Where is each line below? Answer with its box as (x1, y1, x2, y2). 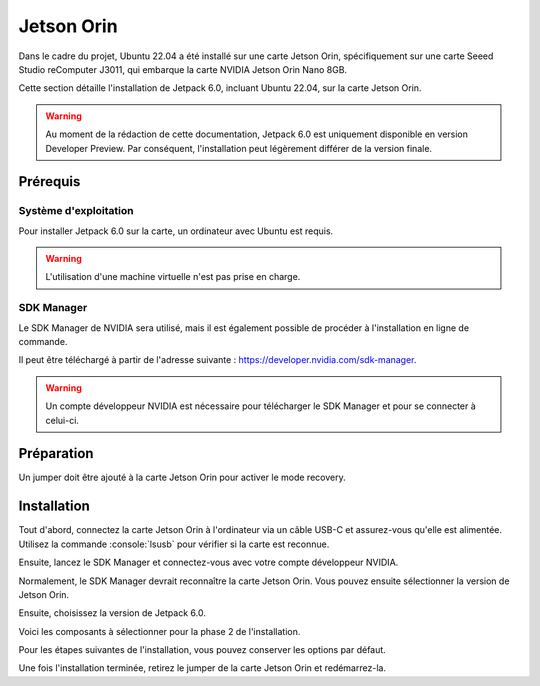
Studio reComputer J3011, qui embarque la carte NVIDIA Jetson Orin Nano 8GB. (18, 63, 348, 75)
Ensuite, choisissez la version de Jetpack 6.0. (18, 607, 207, 619)
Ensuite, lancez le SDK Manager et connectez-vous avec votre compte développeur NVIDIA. (18, 556, 399, 569)
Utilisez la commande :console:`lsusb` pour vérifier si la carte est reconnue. (18, 538, 330, 550)
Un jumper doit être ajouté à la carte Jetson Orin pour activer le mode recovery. (18, 471, 346, 484)
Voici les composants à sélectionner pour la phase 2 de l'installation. (18, 625, 301, 637)
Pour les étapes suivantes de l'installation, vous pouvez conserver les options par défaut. (18, 644, 387, 656)
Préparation (18, 445, 94, 462)
